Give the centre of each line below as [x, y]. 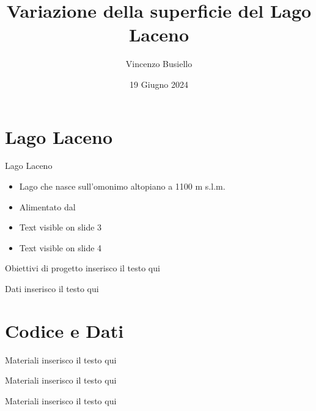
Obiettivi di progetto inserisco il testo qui [83, 268]
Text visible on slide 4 [61, 247]
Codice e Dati [64, 330]
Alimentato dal [47, 206]
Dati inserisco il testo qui [52, 288]
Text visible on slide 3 [61, 227]
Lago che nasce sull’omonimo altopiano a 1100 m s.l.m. [122, 186]
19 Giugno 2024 [159, 84]
